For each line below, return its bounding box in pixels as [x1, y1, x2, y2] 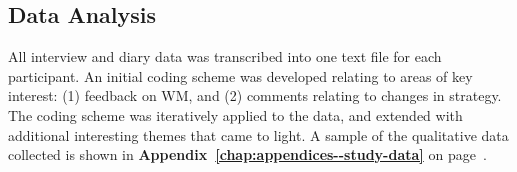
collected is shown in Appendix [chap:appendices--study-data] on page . [8, 144, 487, 165]
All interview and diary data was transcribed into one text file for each [8, 46, 442, 67]
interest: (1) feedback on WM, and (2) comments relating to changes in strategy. [8, 85, 502, 106]
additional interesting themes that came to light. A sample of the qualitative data [8, 124, 509, 145]
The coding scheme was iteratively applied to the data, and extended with [8, 104, 463, 125]
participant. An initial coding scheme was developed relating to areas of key [8, 65, 473, 86]
